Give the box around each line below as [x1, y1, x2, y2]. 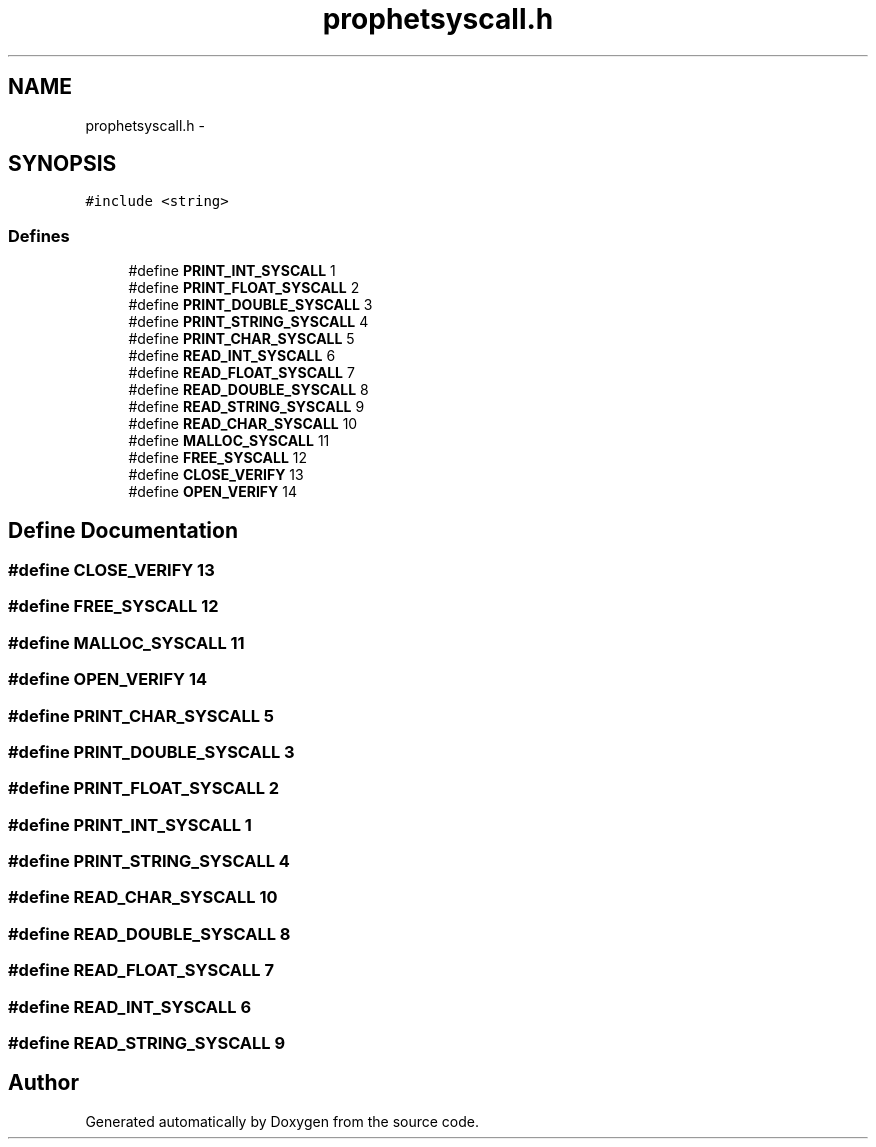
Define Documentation [8, 517, 238, 543]
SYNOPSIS [8, 151, 117, 177]
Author [8, 1070, 79, 1096]
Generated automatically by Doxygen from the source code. [85, 1112, 480, 1130]
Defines [8, 225, 70, 246]
